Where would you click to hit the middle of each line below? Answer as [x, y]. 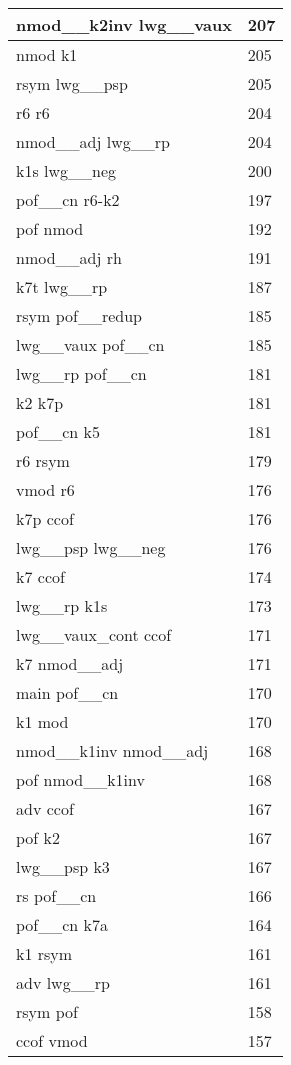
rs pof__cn [56, 895]
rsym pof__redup [79, 315]
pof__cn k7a [62, 924]
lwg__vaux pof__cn [90, 344]
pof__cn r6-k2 [68, 199]
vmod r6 [45, 489]
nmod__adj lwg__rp [93, 141]
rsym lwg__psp [72, 83]
